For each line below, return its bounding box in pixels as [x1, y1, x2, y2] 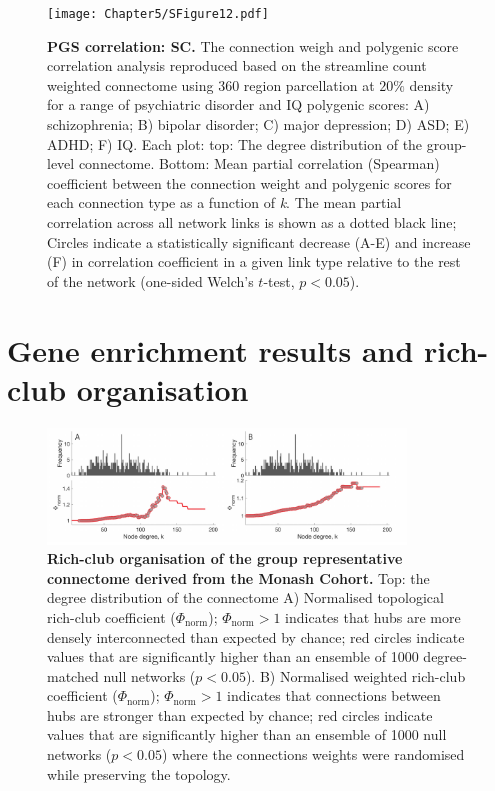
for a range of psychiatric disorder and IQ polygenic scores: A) [47, 94, 430, 115]
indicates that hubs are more [285, 606, 461, 627]
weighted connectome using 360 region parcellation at [47, 74, 375, 95]
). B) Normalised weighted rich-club [245, 665, 466, 686]
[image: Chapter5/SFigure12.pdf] [47, 7, 269, 21]
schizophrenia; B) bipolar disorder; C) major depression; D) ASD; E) [47, 114, 470, 135]
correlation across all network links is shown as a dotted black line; [47, 212, 457, 232]
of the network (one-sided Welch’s [47, 270, 254, 291]
